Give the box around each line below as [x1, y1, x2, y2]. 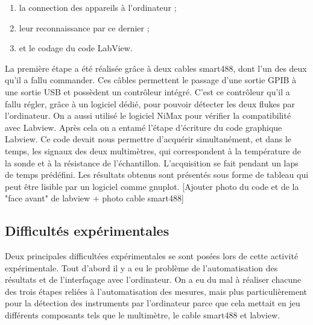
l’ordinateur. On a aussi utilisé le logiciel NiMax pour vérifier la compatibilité [5, 109, 291, 122]
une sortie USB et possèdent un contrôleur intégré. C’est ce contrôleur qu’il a [5, 85, 290, 98]
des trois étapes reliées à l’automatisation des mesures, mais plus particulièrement [5, 285, 308, 297]
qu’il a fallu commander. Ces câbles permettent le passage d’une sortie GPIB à [5, 74, 297, 86]
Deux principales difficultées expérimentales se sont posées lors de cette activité [5, 250, 299, 262]
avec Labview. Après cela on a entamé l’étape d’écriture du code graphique [5, 121, 282, 133]
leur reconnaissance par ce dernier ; [19, 21, 150, 34]
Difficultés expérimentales [5, 221, 169, 240]
